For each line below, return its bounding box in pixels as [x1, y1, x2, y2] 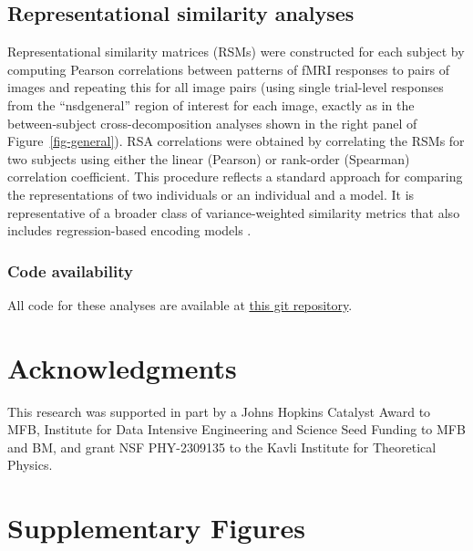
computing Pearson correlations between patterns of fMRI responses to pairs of [7, 59, 449, 78]
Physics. [7, 455, 53, 474]
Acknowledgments [7, 348, 237, 386]
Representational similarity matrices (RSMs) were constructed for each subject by [7, 42, 465, 61]
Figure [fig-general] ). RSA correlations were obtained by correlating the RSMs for [7, 131, 465, 151]
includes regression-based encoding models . [7, 221, 252, 240]
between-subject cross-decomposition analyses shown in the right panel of [7, 113, 417, 132]
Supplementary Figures [7, 509, 305, 546]
